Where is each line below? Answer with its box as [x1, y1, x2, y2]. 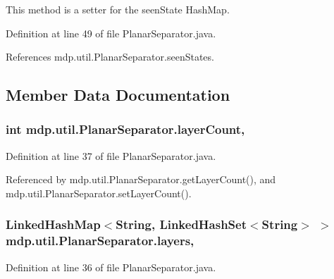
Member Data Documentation [6, 84, 230, 106]
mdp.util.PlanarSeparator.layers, [6, 232, 194, 249]
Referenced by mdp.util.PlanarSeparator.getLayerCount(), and [6, 172, 276, 187]
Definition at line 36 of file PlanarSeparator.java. [6, 259, 216, 274]
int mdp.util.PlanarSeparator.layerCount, [6, 120, 245, 138]
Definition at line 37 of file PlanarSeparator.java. [6, 148, 216, 163]
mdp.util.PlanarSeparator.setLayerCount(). [6, 185, 192, 200]
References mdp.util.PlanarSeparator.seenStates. [6, 49, 214, 64]
